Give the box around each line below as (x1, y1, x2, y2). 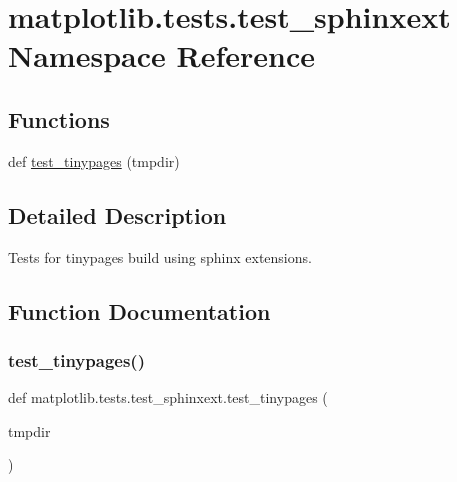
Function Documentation (8, 295, 271, 326)
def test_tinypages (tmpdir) (8, 150, 180, 171)
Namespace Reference (8, 35, 315, 76)
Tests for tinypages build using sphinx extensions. (8, 246, 312, 267)
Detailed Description (8, 199, 227, 230)
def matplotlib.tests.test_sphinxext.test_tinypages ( (8, 387, 328, 408)
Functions (8, 103, 110, 134)
